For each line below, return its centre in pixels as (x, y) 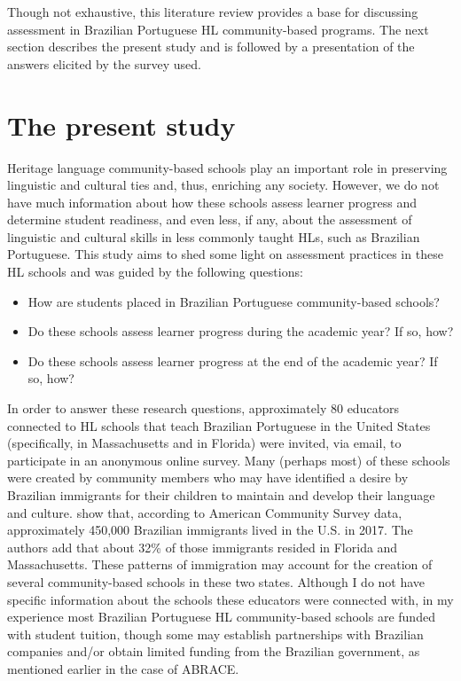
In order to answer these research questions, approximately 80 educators (203, 408)
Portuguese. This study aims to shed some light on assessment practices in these (225, 254)
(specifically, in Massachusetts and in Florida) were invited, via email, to (204, 443)
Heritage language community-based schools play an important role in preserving (227, 167)
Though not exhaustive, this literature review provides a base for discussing (213, 12)
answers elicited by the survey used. (104, 63)
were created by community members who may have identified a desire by (208, 477)
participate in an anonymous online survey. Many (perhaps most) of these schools (229, 460)
